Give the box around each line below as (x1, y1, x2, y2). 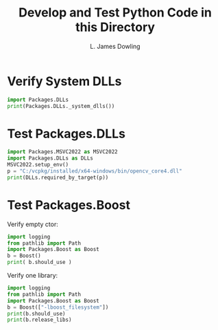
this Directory (75, 19, 156, 35)
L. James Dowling (90, 42, 141, 50)
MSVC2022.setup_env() (7, 162, 69, 168)
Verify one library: (7, 272, 58, 280)
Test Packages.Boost (7, 197, 130, 212)
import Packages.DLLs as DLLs (7, 155, 94, 162)
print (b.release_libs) (7, 316, 72, 324)
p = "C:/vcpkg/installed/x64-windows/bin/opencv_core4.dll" (7, 168, 183, 175)
